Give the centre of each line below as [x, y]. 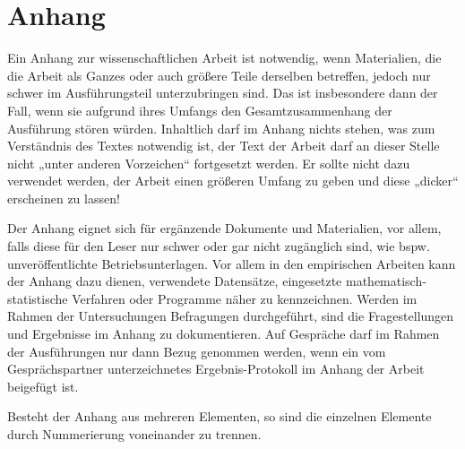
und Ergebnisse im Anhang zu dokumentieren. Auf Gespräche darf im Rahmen [224, 334]
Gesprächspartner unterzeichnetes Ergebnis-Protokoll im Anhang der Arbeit [216, 369]
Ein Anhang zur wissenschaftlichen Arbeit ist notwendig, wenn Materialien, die [224, 58]
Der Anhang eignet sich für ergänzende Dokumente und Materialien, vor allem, [224, 228]
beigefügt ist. [43, 386]
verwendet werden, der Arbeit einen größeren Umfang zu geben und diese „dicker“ [233, 181]
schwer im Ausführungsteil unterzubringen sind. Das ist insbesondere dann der [223, 93]
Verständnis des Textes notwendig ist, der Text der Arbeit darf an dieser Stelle [224, 146]
